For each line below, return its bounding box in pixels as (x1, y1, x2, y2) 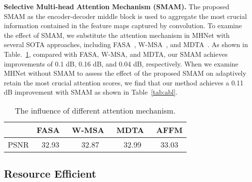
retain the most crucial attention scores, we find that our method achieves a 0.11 (4, 77, 244, 87)
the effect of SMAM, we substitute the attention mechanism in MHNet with (4, 30, 230, 40)
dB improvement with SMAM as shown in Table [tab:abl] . (4, 87, 178, 97)
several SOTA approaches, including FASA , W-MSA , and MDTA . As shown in (4, 39, 248, 50)
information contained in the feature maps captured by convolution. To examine (4, 20, 242, 31)
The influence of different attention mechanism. (15, 104, 176, 116)
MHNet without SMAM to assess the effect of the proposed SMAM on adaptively (4, 68, 247, 78)
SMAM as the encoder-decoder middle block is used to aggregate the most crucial (4, 11, 247, 21)
